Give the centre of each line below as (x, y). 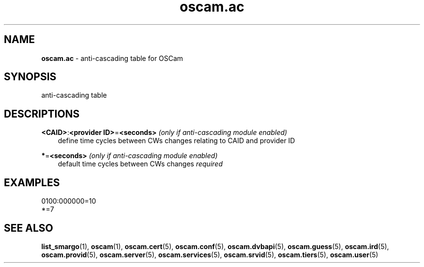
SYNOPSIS (30, 77)
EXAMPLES (32, 182)
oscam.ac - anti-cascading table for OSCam (112, 58)
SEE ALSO (29, 228)
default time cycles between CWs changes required (140, 164)
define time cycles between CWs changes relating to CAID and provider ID (176, 141)
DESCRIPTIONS (42, 114)
